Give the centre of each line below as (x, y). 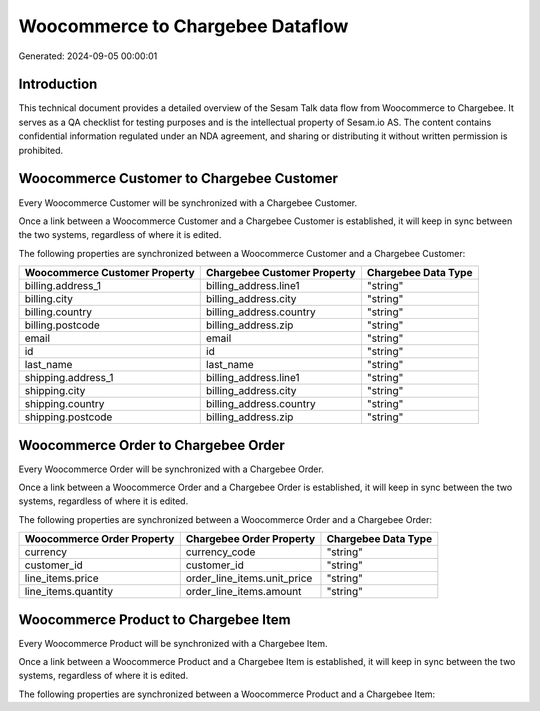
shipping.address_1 (69, 378)
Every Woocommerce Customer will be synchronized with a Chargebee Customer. (188, 202)
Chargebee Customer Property (280, 273)
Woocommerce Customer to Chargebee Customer (178, 178)
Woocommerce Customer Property (109, 273)
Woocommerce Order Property (99, 539)
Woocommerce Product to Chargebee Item (154, 619)
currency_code (220, 552)
